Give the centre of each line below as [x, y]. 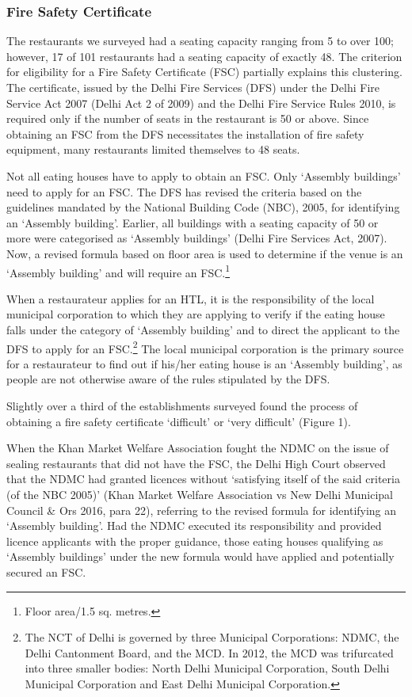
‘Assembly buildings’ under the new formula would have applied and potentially [200, 556]
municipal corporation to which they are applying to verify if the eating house [196, 314]
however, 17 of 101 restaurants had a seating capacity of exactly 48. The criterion [204, 56]
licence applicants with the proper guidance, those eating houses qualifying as [195, 541]
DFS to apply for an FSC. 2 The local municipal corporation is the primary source [205, 347]
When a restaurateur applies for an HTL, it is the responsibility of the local [191, 298]
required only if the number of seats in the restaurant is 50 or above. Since [188, 118]
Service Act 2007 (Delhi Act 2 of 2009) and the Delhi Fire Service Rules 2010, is [201, 103]
